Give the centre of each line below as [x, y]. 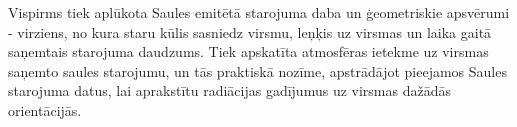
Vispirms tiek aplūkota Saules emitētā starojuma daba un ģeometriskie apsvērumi [259, 12]
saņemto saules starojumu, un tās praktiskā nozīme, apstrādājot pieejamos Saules [257, 70]
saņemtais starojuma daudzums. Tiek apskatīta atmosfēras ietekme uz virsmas [248, 51]
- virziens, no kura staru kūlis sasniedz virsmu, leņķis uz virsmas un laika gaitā [250, 31]
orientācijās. [45, 109]
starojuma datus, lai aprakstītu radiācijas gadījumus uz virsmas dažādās [229, 90]
